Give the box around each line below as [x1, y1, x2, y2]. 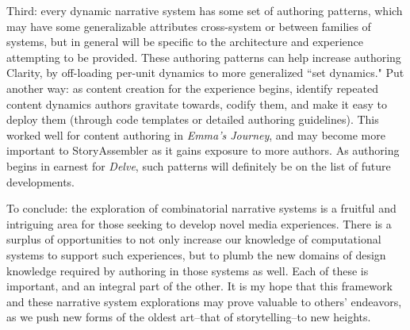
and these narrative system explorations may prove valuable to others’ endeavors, [6, 293, 402, 309]
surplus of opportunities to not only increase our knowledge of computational [6, 231, 381, 247]
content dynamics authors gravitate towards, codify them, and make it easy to [6, 95, 387, 112]
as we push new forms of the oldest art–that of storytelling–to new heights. [6, 309, 371, 325]
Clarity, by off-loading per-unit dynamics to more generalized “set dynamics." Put [6, 64, 404, 81]
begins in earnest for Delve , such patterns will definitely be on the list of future [6, 157, 391, 174]
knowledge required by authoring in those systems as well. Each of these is [6, 262, 369, 278]
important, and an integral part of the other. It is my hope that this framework [6, 278, 393, 294]
